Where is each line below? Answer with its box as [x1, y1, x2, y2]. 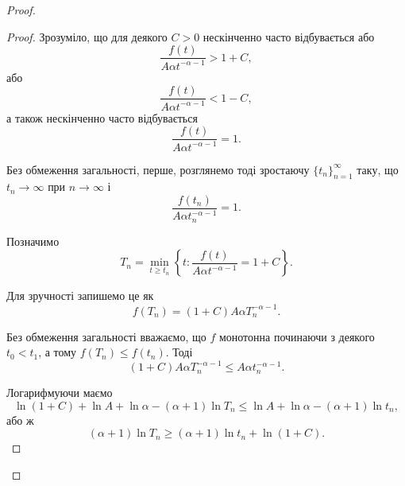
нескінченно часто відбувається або [202, 28, 375, 45]
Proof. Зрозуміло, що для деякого [6, 28, 168, 45]
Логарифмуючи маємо [6, 384, 113, 401]
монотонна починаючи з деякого [218, 328, 375, 344]
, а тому [38, 344, 77, 360]
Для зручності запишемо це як [6, 287, 154, 304]
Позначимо [6, 232, 60, 249]
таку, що [357, 161, 399, 177]
